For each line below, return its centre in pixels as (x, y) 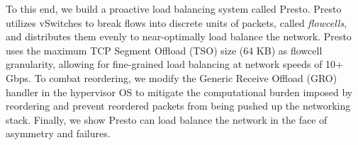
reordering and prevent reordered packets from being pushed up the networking (178, 106)
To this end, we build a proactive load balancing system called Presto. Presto (174, 8)
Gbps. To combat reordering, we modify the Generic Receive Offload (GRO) (172, 77)
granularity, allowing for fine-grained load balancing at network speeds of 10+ (175, 64)
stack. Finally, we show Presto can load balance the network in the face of (167, 119)
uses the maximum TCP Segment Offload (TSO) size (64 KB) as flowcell (164, 50)
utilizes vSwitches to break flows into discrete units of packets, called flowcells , (177, 22)
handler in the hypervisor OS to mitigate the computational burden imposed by (179, 92)
